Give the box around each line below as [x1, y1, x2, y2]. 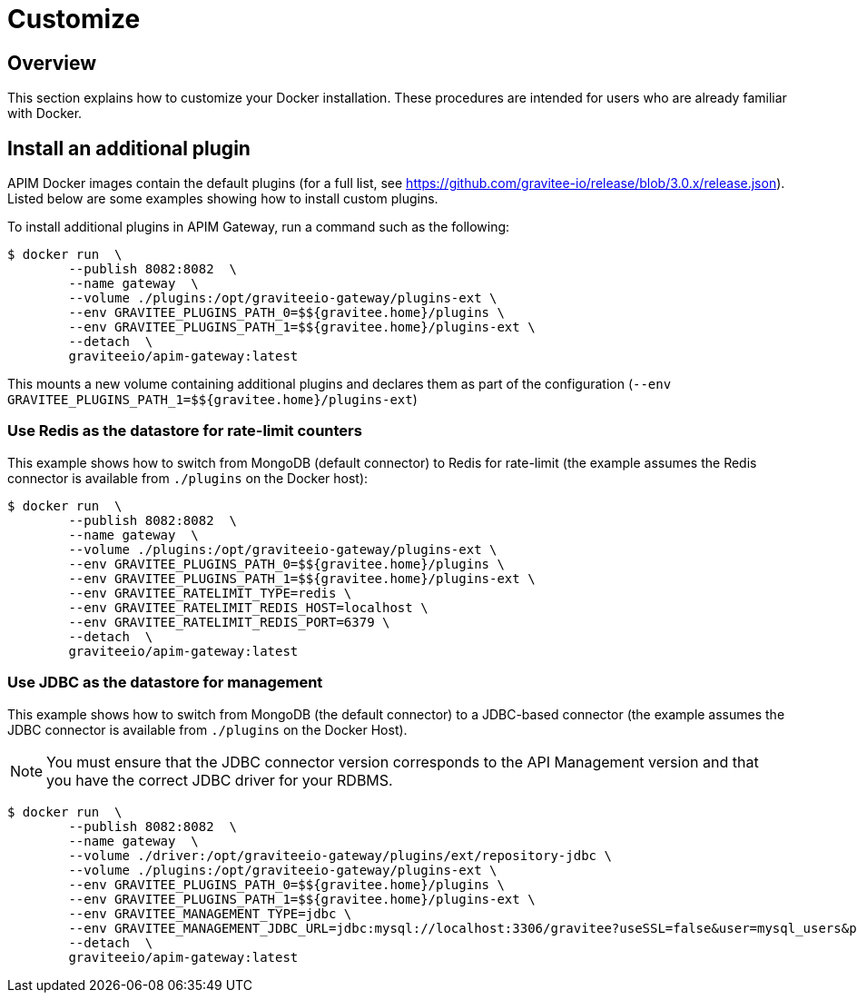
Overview [7, 51, 97, 74]
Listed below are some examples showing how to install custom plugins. [7, 191, 438, 207]
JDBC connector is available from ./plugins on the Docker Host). [7, 721, 408, 738]
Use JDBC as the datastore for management [7, 673, 323, 692]
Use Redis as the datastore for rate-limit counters [7, 421, 362, 441]
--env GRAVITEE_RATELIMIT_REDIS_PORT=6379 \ [68, 614, 390, 629]
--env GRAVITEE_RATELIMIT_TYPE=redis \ [68, 585, 352, 600]
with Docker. [7, 105, 83, 122]
